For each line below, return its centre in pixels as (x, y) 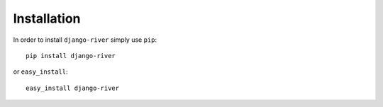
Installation (47, 18)
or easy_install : (40, 72)
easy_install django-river (73, 88)
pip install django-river (71, 56)
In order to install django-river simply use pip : (85, 40)
